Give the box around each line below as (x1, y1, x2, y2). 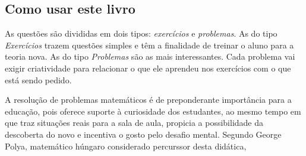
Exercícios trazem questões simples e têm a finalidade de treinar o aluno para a (5, 38, 294, 51)
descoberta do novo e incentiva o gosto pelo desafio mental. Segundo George (5, 128, 282, 140)
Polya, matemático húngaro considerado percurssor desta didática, (5, 139, 247, 152)
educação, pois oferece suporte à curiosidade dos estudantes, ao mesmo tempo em (5, 105, 301, 117)
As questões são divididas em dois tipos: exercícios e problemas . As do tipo (5, 27, 277, 40)
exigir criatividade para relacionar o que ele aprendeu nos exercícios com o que (5, 61, 291, 74)
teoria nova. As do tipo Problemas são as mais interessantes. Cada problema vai (5, 50, 295, 63)
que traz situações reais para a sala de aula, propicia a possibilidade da (5, 116, 264, 129)
